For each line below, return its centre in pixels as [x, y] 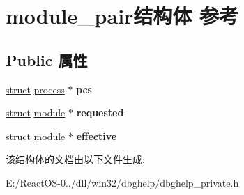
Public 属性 [47, 60]
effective [97, 135]
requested [100, 112]
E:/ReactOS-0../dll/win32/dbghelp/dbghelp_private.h [122, 182]
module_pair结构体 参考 [122, 16]
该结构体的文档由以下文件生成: [75, 159]
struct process [35, 89]
